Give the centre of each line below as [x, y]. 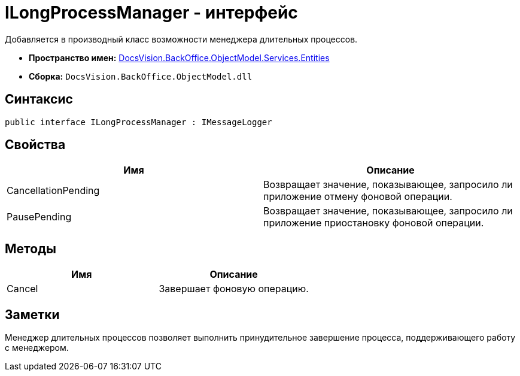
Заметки [32, 314]
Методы [31, 248]
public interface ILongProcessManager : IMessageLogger [139, 122]
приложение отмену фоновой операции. [358, 197]
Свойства [35, 145]
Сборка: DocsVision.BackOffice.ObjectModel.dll [141, 76]
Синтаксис [39, 99]
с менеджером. [37, 348]
